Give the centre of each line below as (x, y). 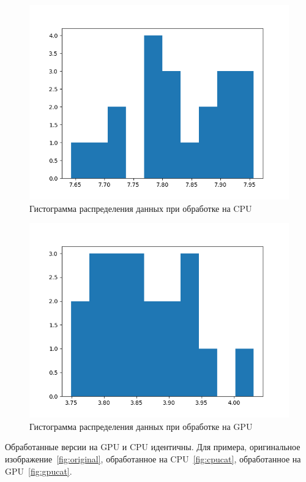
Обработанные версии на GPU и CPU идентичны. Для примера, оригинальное (153, 447)
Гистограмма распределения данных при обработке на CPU (141, 208)
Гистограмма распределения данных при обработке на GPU (141, 426)
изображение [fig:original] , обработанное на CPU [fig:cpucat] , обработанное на (153, 458)
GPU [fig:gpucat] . (39, 471)
